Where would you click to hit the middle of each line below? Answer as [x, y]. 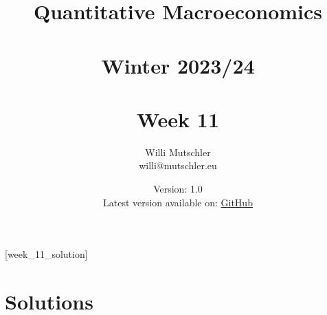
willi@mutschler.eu [178, 165]
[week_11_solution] [46, 254]
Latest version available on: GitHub [178, 202]
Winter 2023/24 [178, 65]
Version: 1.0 [178, 189]
